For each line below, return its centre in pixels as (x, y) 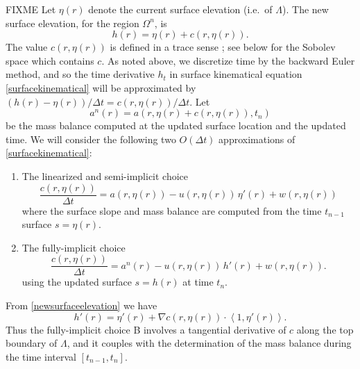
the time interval (41, 356)
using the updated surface (77, 282)
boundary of (32, 343)
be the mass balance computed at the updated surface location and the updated (176, 125)
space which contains (50, 60)
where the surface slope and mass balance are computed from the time (172, 210)
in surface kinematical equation (236, 74)
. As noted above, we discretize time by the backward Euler (228, 60)
